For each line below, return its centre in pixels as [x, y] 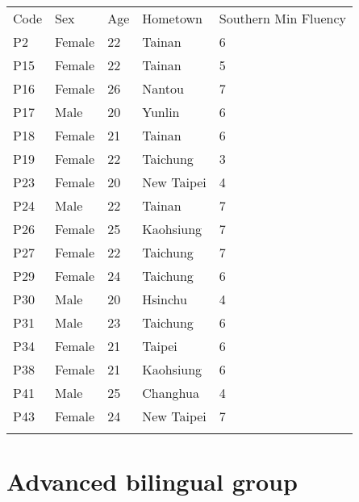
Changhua [171, 393]
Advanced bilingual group [152, 481]
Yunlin [161, 112]
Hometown [172, 18]
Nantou [163, 88]
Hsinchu [165, 299]
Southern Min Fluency [282, 18]
